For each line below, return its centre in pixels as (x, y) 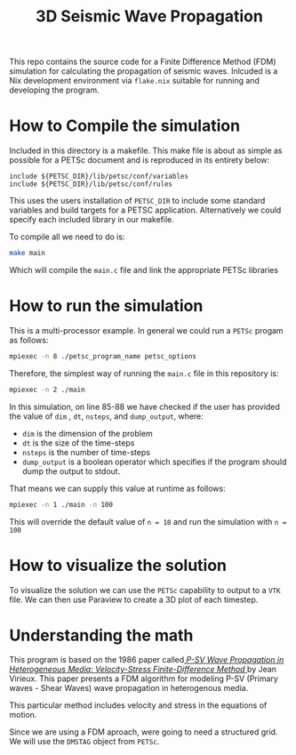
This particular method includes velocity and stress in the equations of (138, 705)
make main (28, 253)
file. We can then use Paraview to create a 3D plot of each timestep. (134, 599)
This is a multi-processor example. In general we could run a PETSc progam (146, 330)
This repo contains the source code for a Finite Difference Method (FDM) (143, 62)
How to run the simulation (106, 306)
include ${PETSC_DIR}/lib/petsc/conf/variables (99, 177)
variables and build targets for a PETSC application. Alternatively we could (145, 210)
